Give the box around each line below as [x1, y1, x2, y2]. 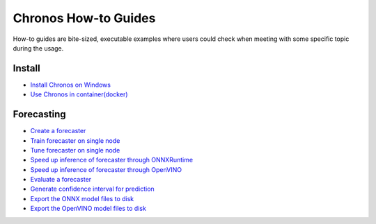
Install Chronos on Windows [30, 80, 111, 89]
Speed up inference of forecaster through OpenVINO [30, 165, 182, 173]
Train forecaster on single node [30, 136, 120, 145]
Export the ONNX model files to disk [30, 194, 134, 203]
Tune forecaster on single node [30, 146, 120, 154]
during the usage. [13, 44, 64, 52]
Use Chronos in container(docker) [30, 90, 128, 98]
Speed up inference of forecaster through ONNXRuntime [30, 156, 194, 164]
